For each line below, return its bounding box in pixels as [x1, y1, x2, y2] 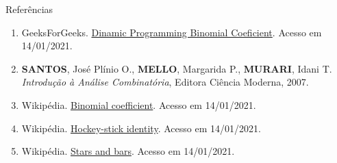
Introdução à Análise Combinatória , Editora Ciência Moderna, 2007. [21, 75, 309, 89]
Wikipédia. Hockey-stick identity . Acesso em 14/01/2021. [21, 121, 261, 135]
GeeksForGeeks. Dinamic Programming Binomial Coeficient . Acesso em [21, 25, 322, 39]
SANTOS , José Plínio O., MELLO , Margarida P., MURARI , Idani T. [21, 61, 332, 75]
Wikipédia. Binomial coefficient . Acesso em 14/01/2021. [21, 97, 256, 112]
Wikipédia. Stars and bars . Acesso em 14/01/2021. [21, 144, 235, 158]
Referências [5, 2, 53, 16]
